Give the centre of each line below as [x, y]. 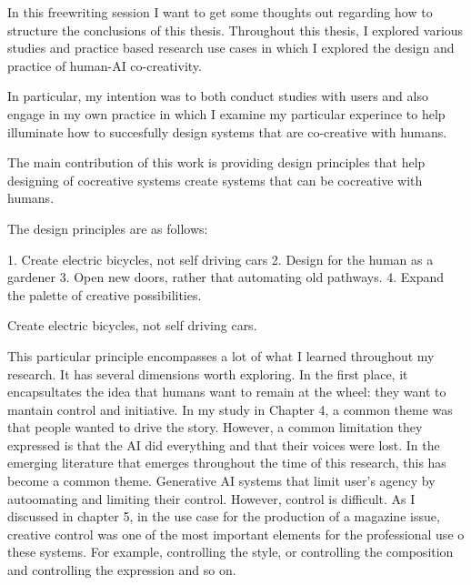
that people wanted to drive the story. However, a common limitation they [215, 427]
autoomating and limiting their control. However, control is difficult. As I [211, 498]
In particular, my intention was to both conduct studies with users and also [218, 96]
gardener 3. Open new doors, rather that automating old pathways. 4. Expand [226, 277]
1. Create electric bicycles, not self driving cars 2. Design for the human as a [220, 259]
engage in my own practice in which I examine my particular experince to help [226, 113]
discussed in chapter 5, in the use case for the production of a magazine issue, [224, 516]
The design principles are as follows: [108, 228]
